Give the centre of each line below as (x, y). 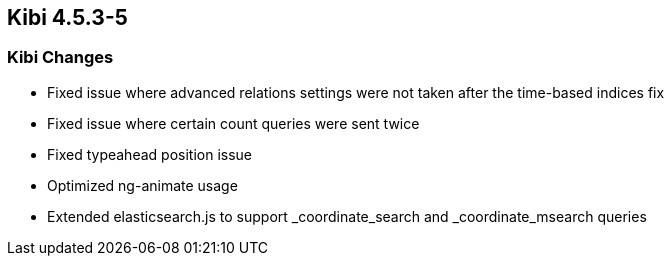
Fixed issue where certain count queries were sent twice (233, 123)
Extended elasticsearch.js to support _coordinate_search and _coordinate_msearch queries (347, 216)
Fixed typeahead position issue (149, 154)
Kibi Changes (60, 57)
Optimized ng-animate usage (142, 185)
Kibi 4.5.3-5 (67, 17)
